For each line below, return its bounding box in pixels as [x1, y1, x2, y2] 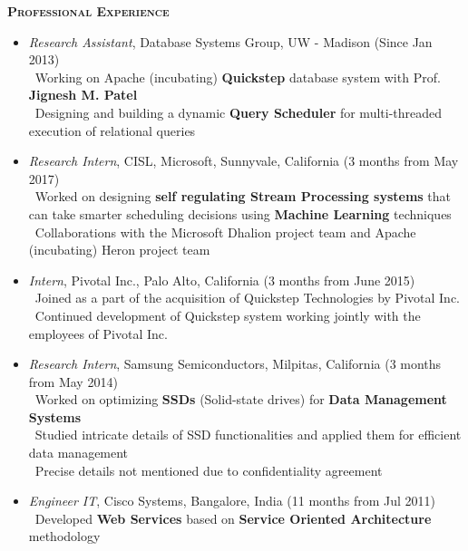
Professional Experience [7, 2, 170, 20]
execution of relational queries [28, 121, 196, 140]
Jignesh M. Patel [28, 85, 138, 104]
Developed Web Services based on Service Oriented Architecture [34, 508, 432, 527]
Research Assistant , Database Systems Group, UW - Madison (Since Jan [28, 32, 433, 51]
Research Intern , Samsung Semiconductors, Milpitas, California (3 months [28, 354, 442, 373]
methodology [28, 527, 101, 546]
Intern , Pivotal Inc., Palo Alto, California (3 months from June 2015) [28, 270, 415, 289]
